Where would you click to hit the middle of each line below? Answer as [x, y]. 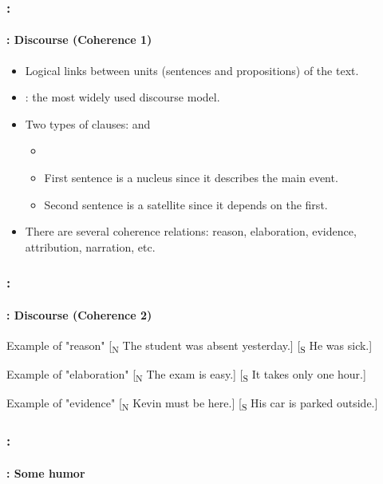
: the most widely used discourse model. [122, 97]
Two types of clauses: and [88, 123]
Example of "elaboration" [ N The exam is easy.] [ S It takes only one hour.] [186, 375]
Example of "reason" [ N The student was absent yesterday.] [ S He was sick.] [190, 346]
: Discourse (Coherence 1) [79, 40]
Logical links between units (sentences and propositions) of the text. [192, 70]
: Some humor [46, 472]
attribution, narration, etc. [90, 246]
